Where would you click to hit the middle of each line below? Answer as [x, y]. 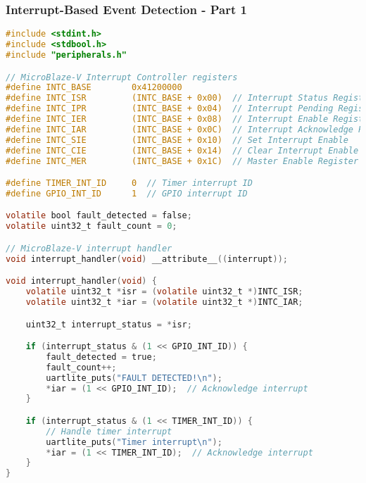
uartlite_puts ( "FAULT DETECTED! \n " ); [134, 378]
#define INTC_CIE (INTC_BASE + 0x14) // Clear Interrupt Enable [182, 150]
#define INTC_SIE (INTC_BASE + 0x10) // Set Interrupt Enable [177, 140]
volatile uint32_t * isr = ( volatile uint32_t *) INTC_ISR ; [164, 292]
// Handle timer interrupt [109, 431]
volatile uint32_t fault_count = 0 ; [91, 226]
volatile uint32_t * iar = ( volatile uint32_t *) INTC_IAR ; [164, 302]
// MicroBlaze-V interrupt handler [89, 248]
